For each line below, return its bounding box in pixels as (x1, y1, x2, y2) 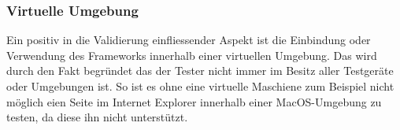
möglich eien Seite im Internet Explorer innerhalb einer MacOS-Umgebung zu (6, 93, 382, 110)
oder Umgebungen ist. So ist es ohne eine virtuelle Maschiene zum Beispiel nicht (6, 78, 394, 94)
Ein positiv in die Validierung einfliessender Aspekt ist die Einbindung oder (6, 32, 371, 48)
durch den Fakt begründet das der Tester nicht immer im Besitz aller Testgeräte (6, 62, 394, 79)
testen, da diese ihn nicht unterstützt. (6, 109, 188, 125)
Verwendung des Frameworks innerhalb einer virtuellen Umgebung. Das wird (6, 46, 377, 63)
